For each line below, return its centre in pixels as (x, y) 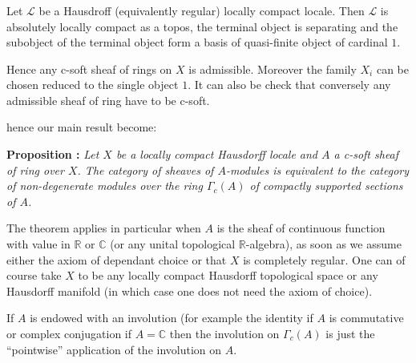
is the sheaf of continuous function (301, 228)
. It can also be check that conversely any (289, 85)
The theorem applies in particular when (104, 228)
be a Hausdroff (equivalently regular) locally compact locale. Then (202, 10)
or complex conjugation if (69, 334)
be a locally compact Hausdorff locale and (217, 154)
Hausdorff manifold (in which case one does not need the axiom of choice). (190, 290)
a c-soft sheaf (366, 154)
